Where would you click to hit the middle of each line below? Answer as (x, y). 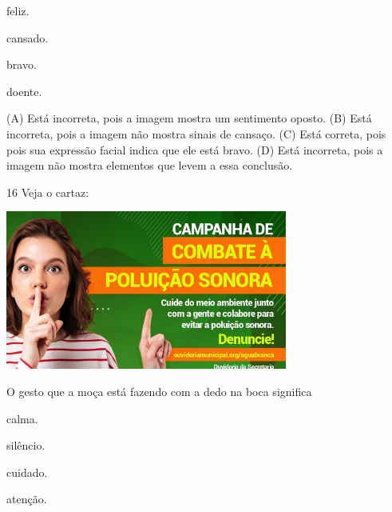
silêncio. (26, 445)
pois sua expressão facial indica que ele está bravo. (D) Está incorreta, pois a (195, 149)
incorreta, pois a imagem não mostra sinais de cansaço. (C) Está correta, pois (196, 133)
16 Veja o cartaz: (48, 192)
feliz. (18, 10)
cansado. (28, 37)
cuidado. (27, 472)
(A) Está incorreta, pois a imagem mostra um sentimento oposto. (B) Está (189, 118)
